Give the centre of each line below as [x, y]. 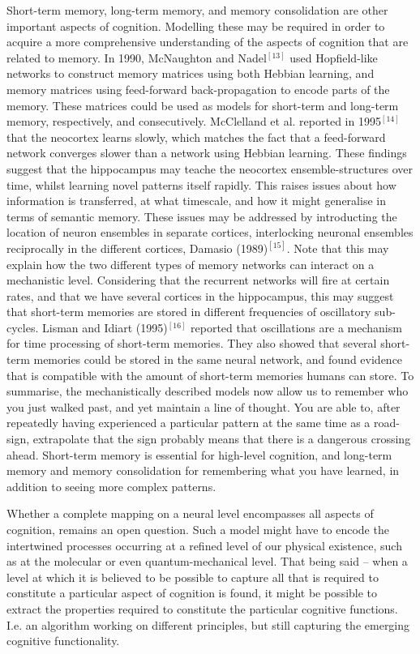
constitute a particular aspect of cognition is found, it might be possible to [192, 593]
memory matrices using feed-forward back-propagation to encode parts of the [198, 89]
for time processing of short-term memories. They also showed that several [192, 343]
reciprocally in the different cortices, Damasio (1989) [137, 248]
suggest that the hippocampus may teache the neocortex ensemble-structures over [210, 168]
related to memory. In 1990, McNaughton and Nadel [137, 57]
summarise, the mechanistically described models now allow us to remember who [208, 391]
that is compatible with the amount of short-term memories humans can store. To [210, 375]
